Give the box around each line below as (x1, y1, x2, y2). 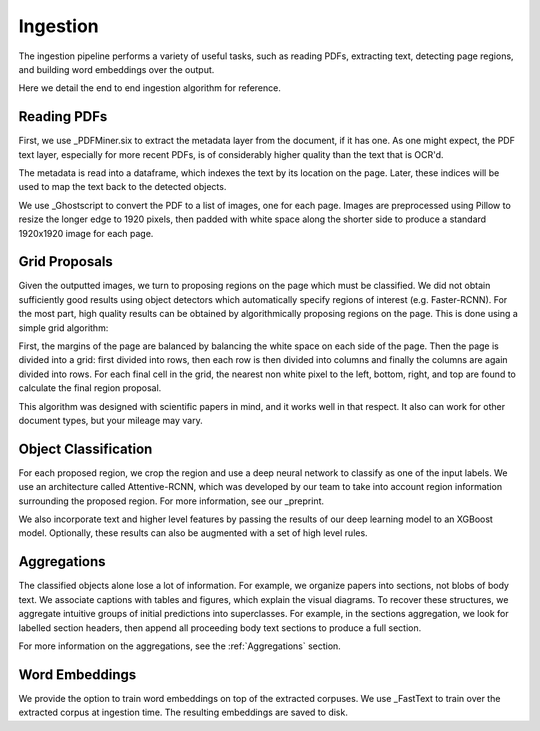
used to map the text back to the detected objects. (18, 181, 227, 193)
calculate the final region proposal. (18, 382, 162, 394)
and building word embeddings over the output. (18, 63, 215, 75)
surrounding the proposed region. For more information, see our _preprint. (18, 495, 325, 507)
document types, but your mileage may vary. (18, 415, 204, 426)
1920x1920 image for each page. (18, 227, 154, 239)
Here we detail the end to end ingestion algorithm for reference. (18, 82, 282, 94)
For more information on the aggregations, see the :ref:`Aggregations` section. (18, 640, 342, 652)
